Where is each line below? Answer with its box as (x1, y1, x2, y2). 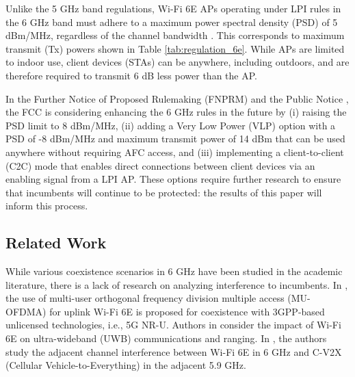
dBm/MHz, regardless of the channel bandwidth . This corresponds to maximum (5, 28, 345, 42)
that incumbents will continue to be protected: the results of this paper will (5, 185, 322, 199)
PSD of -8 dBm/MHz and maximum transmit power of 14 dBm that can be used (5, 131, 345, 146)
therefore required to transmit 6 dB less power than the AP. (5, 68, 257, 82)
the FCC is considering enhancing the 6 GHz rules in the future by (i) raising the (5, 105, 347, 119)
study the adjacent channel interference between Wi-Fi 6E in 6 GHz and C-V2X (5, 344, 342, 359)
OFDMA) (5, 304, 47, 318)
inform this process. (5, 198, 88, 213)
